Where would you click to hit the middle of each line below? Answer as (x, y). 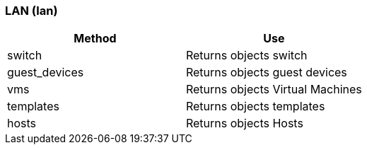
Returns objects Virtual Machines (274, 90)
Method (95, 39)
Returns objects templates (255, 106)
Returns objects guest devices (266, 73)
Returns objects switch (246, 56)
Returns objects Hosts (244, 123)
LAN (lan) (31, 11)
